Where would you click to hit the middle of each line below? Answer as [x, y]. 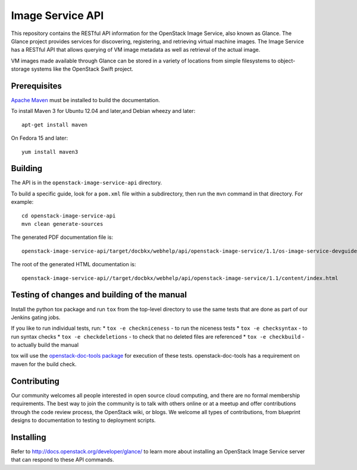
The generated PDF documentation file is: [62, 237]
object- [286, 61]
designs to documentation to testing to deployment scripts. [83, 420]
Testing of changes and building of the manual [99, 295]
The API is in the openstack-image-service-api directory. [87, 183]
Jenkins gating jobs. [36, 317]
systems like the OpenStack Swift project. [82, 69]
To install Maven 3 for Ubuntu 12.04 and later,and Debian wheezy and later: [103, 111]
